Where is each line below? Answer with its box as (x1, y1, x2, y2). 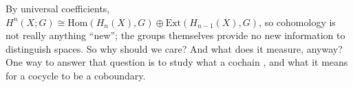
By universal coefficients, (6, 1, 110, 15)
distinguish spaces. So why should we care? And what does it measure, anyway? (6, 41, 343, 55)
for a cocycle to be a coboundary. (6, 68, 146, 82)
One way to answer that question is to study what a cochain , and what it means (6, 55, 348, 69)
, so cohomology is (259, 14, 336, 29)
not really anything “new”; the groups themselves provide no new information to (6, 28, 345, 42)
